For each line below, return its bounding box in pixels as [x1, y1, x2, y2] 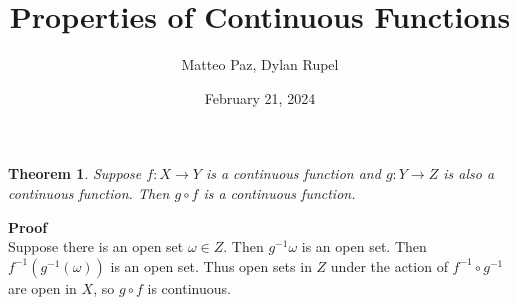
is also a [443, 163, 495, 184]
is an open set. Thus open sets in [110, 255, 312, 276]
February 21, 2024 [204, 87, 316, 108]
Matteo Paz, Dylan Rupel [181, 54, 339, 75]
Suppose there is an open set [8, 236, 184, 257]
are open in [8, 277, 77, 298]
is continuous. [147, 277, 231, 298]
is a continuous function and [205, 163, 381, 184]
